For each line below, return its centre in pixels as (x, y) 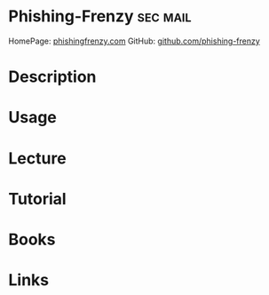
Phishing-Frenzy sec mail (100, 16)
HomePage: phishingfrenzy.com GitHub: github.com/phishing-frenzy (134, 41)
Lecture (38, 158)
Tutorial (38, 199)
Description (52, 77)
